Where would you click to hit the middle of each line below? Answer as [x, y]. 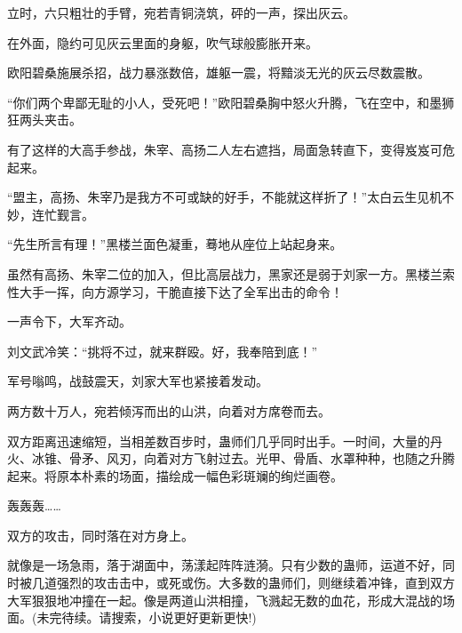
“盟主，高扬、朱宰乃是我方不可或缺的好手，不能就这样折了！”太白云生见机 [225, 197]
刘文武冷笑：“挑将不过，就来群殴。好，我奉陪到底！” [163, 351]
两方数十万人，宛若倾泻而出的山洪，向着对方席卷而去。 [169, 410]
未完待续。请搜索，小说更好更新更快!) [147, 617]
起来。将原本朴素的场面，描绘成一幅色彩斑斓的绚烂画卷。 [175, 475]
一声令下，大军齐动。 [69, 321]
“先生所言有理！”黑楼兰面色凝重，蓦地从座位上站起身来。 [175, 244]
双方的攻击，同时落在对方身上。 [100, 535]
